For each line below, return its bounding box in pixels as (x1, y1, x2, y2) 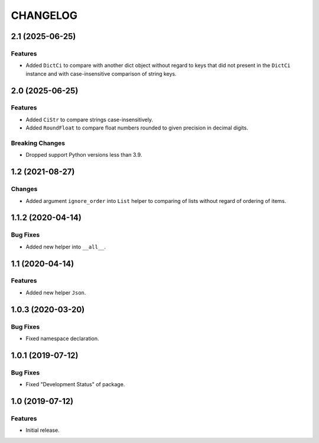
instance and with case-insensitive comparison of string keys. (25, 70, 177, 77)
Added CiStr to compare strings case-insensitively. (25, 116, 154, 123)
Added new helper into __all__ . (25, 243, 106, 250)
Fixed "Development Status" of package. (25, 381, 125, 388)
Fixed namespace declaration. (25, 335, 100, 342)
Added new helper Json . (25, 289, 86, 296)
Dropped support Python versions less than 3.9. (25, 151, 142, 159)
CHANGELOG (11, 9, 78, 22)
